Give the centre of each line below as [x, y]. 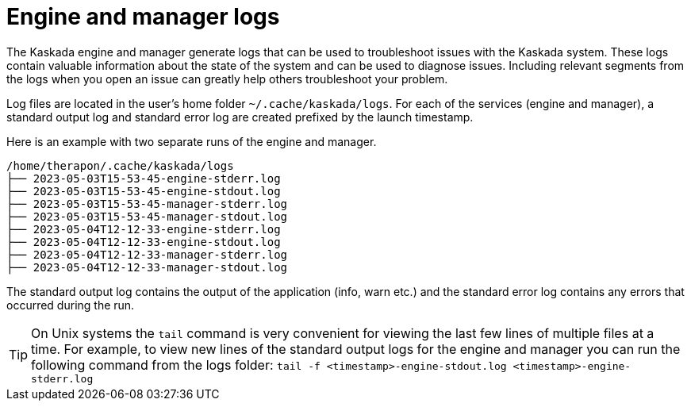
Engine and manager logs [143, 17]
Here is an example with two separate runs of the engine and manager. [192, 141]
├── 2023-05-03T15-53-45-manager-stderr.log [147, 203]
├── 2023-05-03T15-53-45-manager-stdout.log [147, 216]
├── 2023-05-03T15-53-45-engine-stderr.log [144, 178]
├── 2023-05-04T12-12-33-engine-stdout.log [144, 242]
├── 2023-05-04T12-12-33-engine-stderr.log [144, 229]
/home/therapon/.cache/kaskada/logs [120, 165]
